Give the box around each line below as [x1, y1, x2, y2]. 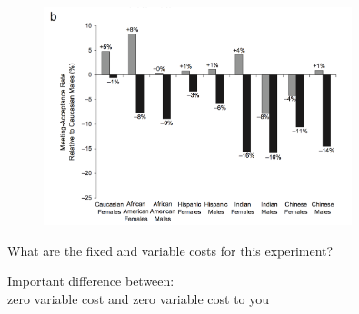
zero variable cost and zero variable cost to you [7, 289, 270, 308]
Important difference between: [7, 271, 175, 290]
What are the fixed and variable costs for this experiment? [7, 240, 334, 260]
